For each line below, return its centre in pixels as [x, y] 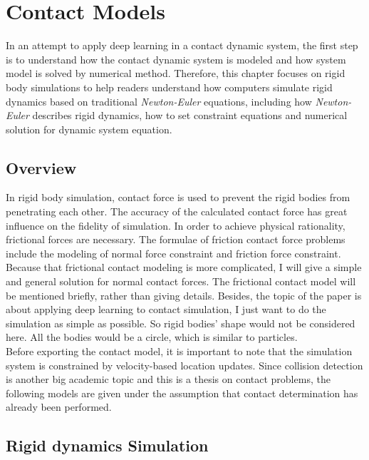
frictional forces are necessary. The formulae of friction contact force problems [176, 239]
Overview [41, 167]
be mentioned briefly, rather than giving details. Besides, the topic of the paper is [184, 295]
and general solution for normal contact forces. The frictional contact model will [181, 281]
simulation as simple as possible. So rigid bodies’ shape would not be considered [181, 323]
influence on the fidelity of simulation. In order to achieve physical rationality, [176, 225]
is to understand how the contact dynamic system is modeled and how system [176, 59]
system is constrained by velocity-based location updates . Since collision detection [184, 365]
